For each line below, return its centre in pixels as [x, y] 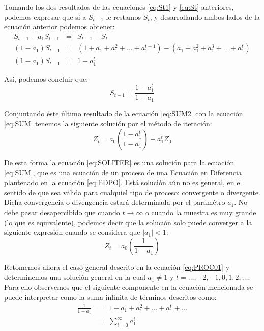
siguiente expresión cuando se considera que [72, 232]
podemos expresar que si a [45, 17]
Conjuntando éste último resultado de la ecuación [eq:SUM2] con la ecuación [124, 113]
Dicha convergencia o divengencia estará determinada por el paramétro [115, 202]
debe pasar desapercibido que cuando [62, 212]
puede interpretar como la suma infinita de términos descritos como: [110, 297]
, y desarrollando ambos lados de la [205, 17]
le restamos [124, 17]
